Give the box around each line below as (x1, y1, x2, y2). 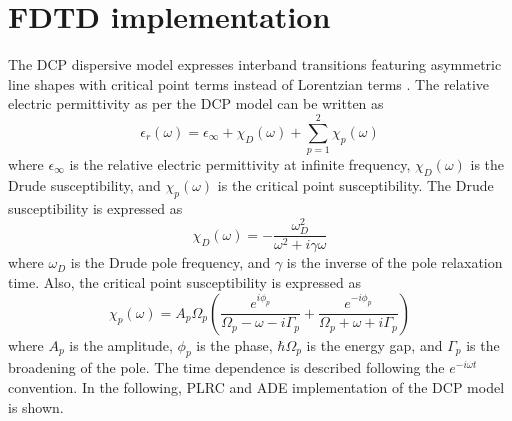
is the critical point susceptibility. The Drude (217, 174, 494, 195)
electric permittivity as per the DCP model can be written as (8, 93, 384, 114)
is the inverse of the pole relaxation (286, 252, 503, 273)
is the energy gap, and (306, 334, 443, 355)
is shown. (8, 396, 64, 417)
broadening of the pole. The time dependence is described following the (8, 357, 445, 378)
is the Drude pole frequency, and (70, 252, 271, 273)
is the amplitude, (69, 334, 173, 355)
